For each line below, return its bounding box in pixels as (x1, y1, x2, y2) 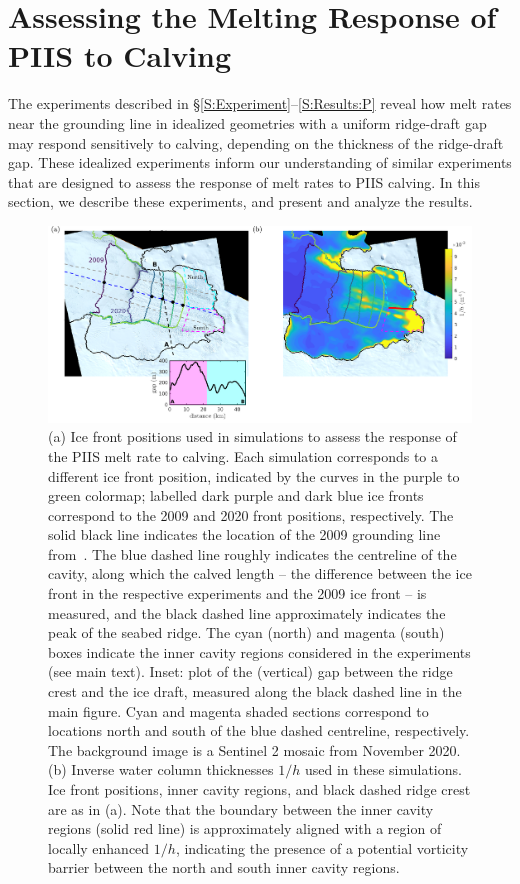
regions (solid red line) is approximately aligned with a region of (48, 818, 442, 839)
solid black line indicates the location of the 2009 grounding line (48, 524, 441, 545)
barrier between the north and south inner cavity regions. (48, 857, 400, 878)
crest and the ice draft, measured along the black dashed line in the (48, 681, 462, 702)
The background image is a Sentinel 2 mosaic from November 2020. (48, 739, 461, 760)
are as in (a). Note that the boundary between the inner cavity (48, 798, 434, 819)
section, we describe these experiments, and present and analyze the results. (8, 191, 473, 212)
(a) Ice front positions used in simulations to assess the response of (48, 426, 457, 447)
